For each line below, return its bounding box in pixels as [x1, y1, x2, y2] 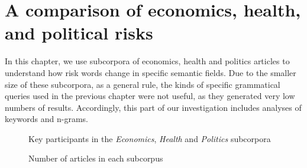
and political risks [5, 21, 153, 45]
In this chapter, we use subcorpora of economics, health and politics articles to [5, 55, 290, 67]
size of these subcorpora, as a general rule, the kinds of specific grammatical [5, 78, 280, 90]
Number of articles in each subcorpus [28, 152, 163, 164]
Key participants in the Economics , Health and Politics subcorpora [28, 132, 271, 144]
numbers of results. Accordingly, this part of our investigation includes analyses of [5, 101, 302, 113]
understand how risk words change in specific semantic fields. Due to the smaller [5, 66, 296, 78]
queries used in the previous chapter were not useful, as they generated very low [5, 90, 295, 102]
